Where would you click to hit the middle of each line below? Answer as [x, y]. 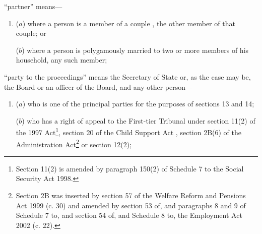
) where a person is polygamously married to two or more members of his [135, 50]
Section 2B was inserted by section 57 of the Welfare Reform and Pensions [131, 195]
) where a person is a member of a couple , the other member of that [129, 23]
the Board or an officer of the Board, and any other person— [99, 86]
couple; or [31, 33]
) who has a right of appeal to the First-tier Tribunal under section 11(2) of [139, 120]
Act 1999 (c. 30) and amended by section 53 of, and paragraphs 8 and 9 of [131, 205]
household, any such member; [61, 60]
